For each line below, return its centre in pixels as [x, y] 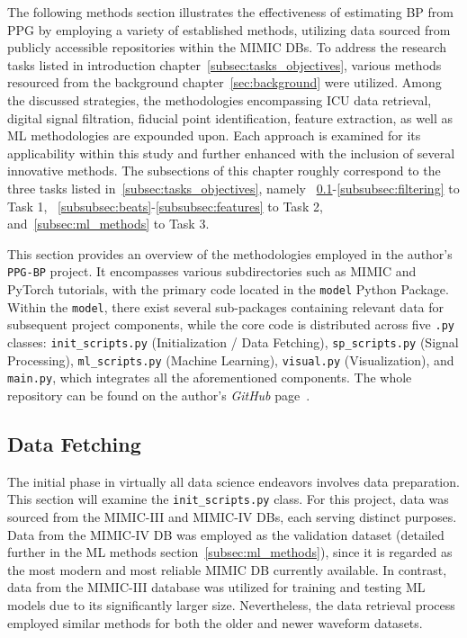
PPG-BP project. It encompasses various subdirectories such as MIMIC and [212, 271]
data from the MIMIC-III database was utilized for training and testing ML [216, 587]
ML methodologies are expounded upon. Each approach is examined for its [214, 135]
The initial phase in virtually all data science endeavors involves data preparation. [233, 481]
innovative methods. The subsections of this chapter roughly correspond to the [224, 171]
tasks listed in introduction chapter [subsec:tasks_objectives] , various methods [225, 64]
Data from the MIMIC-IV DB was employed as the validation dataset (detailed [226, 534]
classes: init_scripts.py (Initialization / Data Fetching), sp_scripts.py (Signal [233, 341]
